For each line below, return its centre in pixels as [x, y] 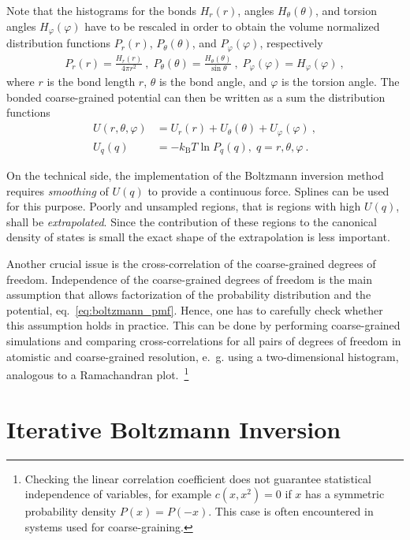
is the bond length [91, 82]
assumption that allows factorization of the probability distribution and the [189, 294]
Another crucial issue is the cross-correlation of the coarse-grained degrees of [191, 264]
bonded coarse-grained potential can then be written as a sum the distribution [196, 97]
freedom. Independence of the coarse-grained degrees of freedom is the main [189, 279]
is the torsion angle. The [341, 82]
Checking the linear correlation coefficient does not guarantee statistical [198, 478]
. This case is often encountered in [291, 511]
